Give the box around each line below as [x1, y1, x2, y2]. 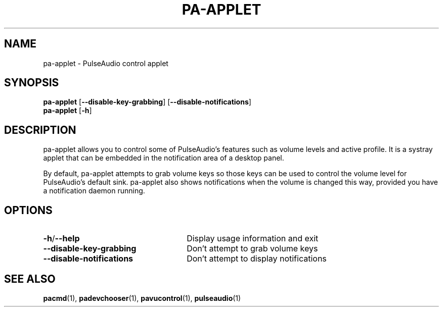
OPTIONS [4, 203, 53, 217]
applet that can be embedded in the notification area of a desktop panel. [43, 153, 284, 163]
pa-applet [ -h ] [43, 106, 92, 115]
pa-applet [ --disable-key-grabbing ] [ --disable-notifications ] [43, 97, 251, 107]
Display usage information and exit [187, 233, 319, 244]
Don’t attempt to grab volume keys [187, 243, 318, 254]
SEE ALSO [4, 272, 56, 285]
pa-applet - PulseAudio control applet [43, 59, 168, 68]
